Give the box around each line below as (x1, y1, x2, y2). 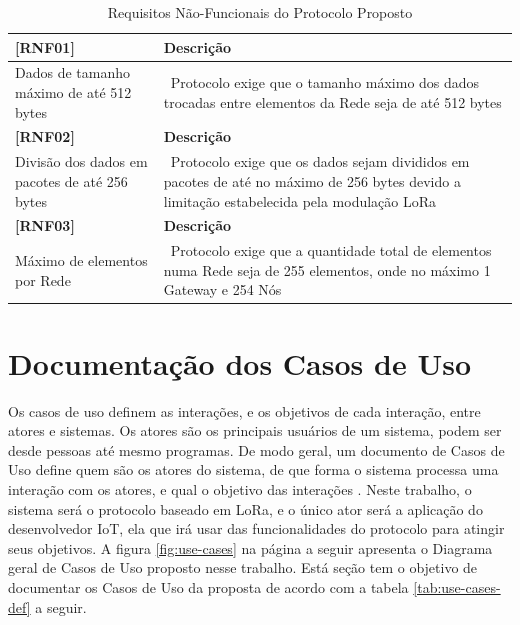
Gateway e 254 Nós (163, 279, 282, 300)
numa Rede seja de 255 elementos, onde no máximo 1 (163, 259, 491, 280)
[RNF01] (15, 36, 75, 57)
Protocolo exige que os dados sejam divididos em (170, 151, 470, 172)
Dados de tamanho (15, 62, 130, 83)
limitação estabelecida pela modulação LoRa (163, 190, 437, 211)
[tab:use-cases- (413, 576, 501, 597)
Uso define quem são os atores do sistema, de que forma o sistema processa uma (8, 459, 499, 480)
